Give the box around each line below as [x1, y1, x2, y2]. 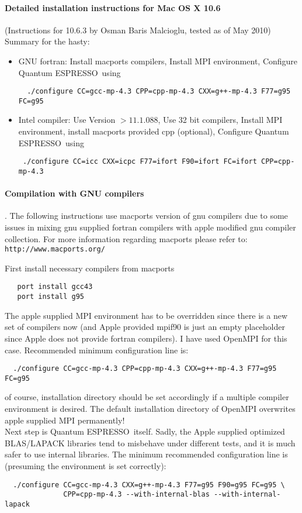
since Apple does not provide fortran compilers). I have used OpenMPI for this [5, 332, 287, 344]
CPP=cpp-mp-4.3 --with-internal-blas [63, 490, 210, 499]
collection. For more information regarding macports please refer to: [5, 232, 248, 245]
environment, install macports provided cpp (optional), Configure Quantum [18, 125, 289, 137]
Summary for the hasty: [5, 35, 90, 47]
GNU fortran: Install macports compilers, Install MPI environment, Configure [18, 54, 298, 67]
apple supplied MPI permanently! [5, 414, 125, 426]
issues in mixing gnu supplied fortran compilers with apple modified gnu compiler [5, 221, 296, 233]
